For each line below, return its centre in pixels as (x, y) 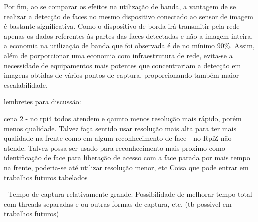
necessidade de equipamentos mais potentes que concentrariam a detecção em (123, 65)
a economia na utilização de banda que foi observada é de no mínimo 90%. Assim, (129, 46)
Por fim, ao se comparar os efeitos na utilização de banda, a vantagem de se (120, 6)
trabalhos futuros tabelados (46, 177)
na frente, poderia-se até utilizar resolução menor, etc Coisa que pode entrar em (126, 167)
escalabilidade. (26, 85)
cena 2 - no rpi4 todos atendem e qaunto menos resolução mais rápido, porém (123, 118)
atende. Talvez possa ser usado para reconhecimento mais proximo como (115, 147)
